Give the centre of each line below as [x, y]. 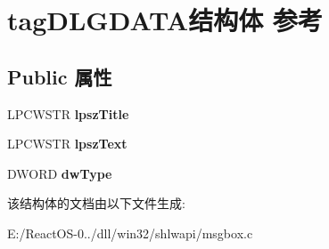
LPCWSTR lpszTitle [68, 113]
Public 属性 [60, 76]
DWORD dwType [60, 173]
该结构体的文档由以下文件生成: [96, 203]
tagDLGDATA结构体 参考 [165, 20]
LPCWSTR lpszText [67, 144]
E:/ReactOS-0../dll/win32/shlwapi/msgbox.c [130, 233]
